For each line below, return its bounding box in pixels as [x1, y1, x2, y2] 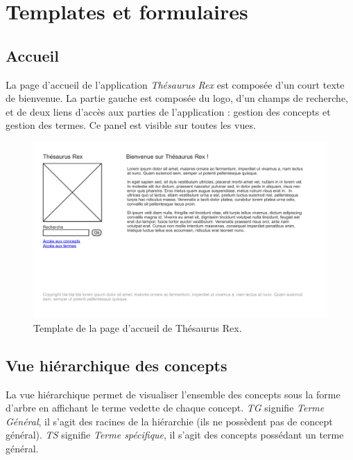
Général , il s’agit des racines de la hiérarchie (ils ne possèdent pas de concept [6, 414, 333, 428]
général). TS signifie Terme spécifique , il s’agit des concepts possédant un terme [6, 427, 344, 442]
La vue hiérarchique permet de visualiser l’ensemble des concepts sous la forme [6, 387, 341, 401]
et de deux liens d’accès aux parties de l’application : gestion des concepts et [6, 104, 331, 118]
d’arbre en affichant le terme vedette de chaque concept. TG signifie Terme [6, 400, 325, 415]
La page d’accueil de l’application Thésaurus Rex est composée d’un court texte [6, 77, 345, 91]
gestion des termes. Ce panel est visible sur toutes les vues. [6, 118, 256, 132]
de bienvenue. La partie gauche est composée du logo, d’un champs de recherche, [6, 91, 348, 105]
